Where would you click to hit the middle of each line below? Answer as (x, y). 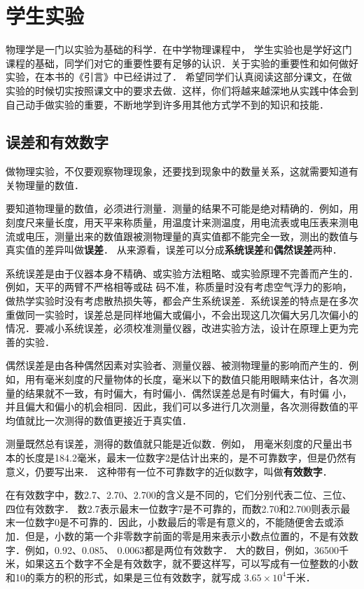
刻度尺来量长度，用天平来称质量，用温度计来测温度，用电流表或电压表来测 (177, 222)
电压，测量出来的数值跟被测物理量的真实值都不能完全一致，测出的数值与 (191, 236)
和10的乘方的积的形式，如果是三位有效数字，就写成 (123, 577)
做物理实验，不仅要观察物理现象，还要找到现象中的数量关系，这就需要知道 (177, 171)
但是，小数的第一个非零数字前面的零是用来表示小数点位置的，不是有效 (187, 535)
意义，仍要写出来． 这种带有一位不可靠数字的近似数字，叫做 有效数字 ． (169, 471)
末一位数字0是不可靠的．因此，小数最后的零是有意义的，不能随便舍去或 (170, 522)
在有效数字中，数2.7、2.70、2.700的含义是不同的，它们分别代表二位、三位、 (179, 495)
